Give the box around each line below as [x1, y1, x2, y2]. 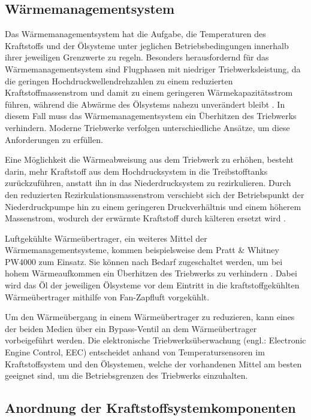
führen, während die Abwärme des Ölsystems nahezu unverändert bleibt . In [5, 98, 285, 110]
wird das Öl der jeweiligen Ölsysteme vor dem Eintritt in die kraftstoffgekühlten [5, 279, 300, 291]
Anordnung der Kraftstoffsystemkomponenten [5, 398, 296, 417]
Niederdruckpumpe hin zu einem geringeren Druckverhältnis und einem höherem [5, 200, 301, 212]
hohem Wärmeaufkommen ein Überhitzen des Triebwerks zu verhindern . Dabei [5, 267, 297, 279]
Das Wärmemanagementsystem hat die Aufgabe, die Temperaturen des [5, 28, 266, 40]
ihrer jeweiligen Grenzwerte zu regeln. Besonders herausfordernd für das [5, 51, 269, 63]
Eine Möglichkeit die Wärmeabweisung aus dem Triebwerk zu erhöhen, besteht [5, 153, 294, 166]
